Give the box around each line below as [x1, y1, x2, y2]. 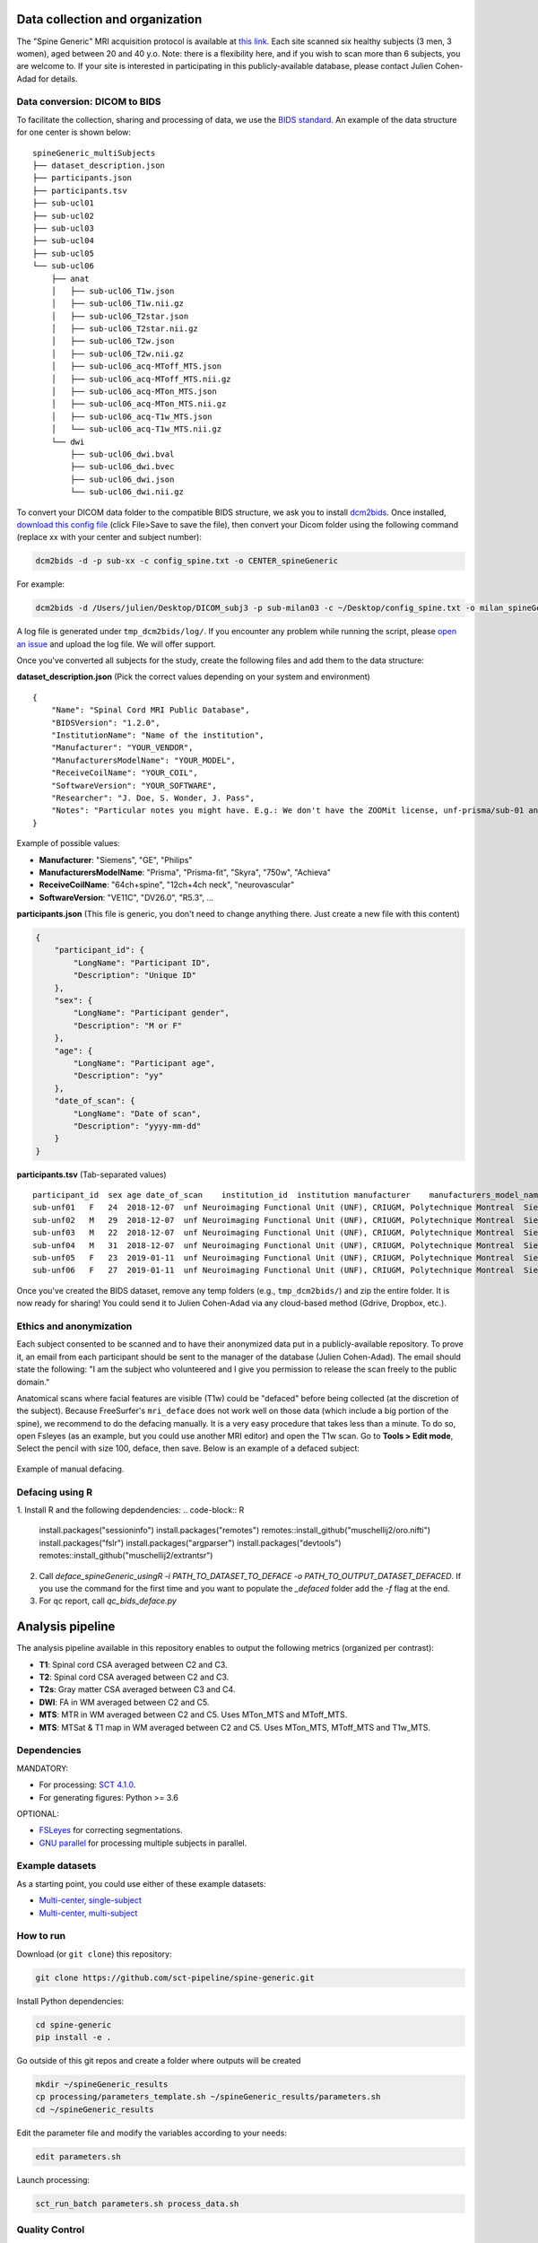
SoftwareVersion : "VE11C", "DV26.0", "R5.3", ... [39, 892, 214, 903]
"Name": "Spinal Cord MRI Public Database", [50, 705, 250, 715]
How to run [16, 1930, 66, 1942]
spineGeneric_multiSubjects [32, 148, 156, 158]
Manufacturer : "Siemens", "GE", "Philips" [39, 854, 193, 865]
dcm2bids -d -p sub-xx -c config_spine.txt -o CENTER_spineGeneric [35, 556, 339, 566]
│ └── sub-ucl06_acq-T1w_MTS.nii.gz [50, 424, 222, 434]
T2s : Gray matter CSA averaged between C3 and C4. [39, 1684, 236, 1695]
